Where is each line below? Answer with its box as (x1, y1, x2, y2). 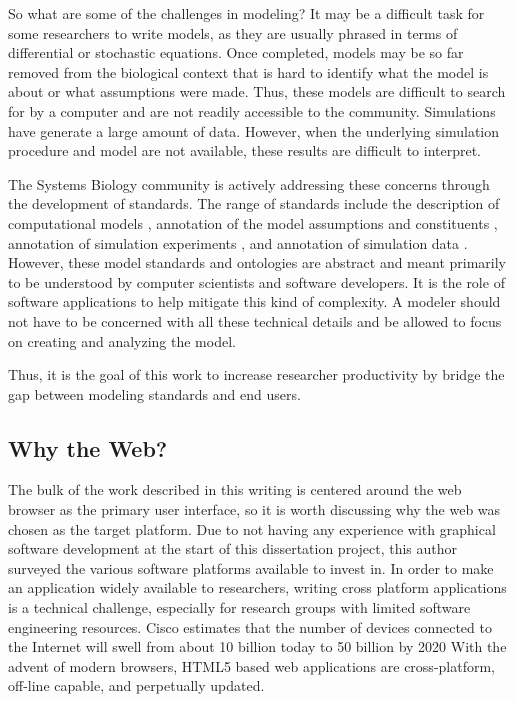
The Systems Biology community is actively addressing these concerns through (8, 173, 490, 194)
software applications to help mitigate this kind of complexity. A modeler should (8, 291, 501, 312)
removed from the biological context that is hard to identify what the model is (8, 61, 489, 82)
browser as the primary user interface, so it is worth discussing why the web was (8, 499, 501, 520)
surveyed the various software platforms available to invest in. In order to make (8, 557, 494, 578)
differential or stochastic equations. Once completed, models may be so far (8, 42, 464, 63)
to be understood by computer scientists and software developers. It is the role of (8, 271, 505, 292)
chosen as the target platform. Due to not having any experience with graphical (8, 518, 496, 539)
